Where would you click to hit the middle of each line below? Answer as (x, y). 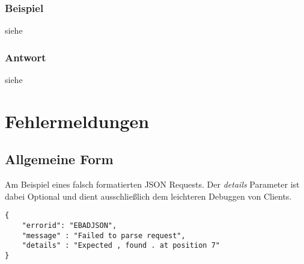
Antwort (26, 57)
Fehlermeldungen (77, 121)
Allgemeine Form (59, 159)
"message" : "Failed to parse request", (104, 235)
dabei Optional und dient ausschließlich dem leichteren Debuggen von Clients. (148, 196)
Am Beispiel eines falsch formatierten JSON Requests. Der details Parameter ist (152, 184)
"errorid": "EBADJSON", (69, 226)
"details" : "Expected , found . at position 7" (121, 246)
